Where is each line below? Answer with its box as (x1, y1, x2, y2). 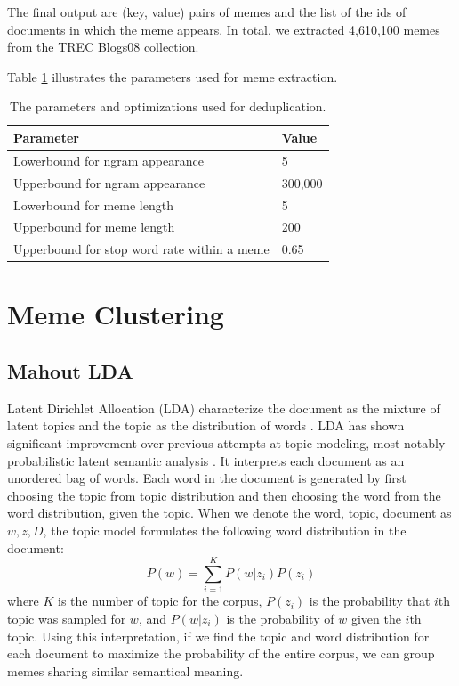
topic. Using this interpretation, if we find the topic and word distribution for (7, 626, 430, 645)
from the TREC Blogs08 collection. (7, 37, 199, 56)
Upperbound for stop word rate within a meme (13, 240, 270, 258)
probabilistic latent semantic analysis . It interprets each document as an (7, 451, 405, 470)
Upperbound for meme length (13, 217, 175, 236)
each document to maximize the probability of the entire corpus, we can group (7, 644, 435, 663)
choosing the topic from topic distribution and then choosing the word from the (7, 486, 441, 504)
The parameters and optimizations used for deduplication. (10, 97, 326, 116)
